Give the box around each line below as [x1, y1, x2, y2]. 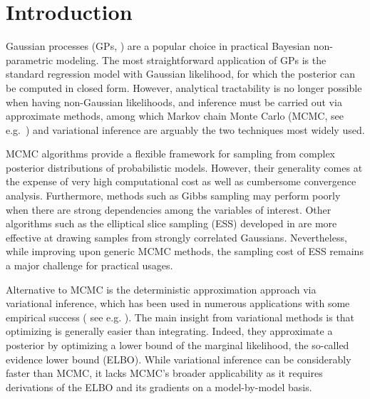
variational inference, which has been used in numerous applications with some [6, 296, 350, 311]
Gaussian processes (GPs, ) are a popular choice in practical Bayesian [6, 38, 311, 53]
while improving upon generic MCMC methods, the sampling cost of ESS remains [6, 244, 364, 259]
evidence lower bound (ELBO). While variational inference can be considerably [6, 351, 351, 366]
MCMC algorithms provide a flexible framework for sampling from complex [6, 146, 336, 161]
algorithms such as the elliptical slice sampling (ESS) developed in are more [6, 216, 337, 231]
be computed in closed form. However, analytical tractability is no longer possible [6, 80, 362, 95]
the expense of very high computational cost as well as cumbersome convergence [6, 174, 356, 189]
